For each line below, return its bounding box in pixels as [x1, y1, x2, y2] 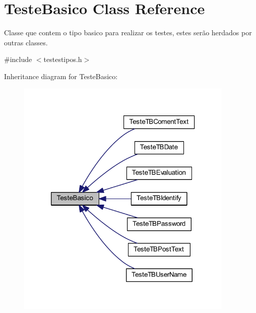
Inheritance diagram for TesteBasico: [4, 71, 118, 81]
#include [4, 54, 32, 65]
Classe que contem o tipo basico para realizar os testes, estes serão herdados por [4, 27, 252, 38]
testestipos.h [43, 54, 82, 65]
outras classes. [4, 37, 48, 47]
